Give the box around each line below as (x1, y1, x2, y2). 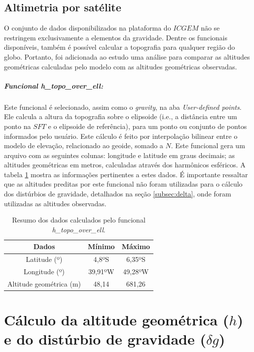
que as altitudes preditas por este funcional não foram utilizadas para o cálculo (4, 179, 243, 189)
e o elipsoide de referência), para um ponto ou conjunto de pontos (48, 121, 247, 131)
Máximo (121, 241, 150, 252)
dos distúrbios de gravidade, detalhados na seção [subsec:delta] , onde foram (4, 189, 231, 199)
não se (201, 23, 220, 33)
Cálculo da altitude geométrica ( (4, 310, 229, 330)
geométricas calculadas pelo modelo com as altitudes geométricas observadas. (4, 61, 237, 71)
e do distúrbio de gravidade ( (4, 329, 206, 349)
